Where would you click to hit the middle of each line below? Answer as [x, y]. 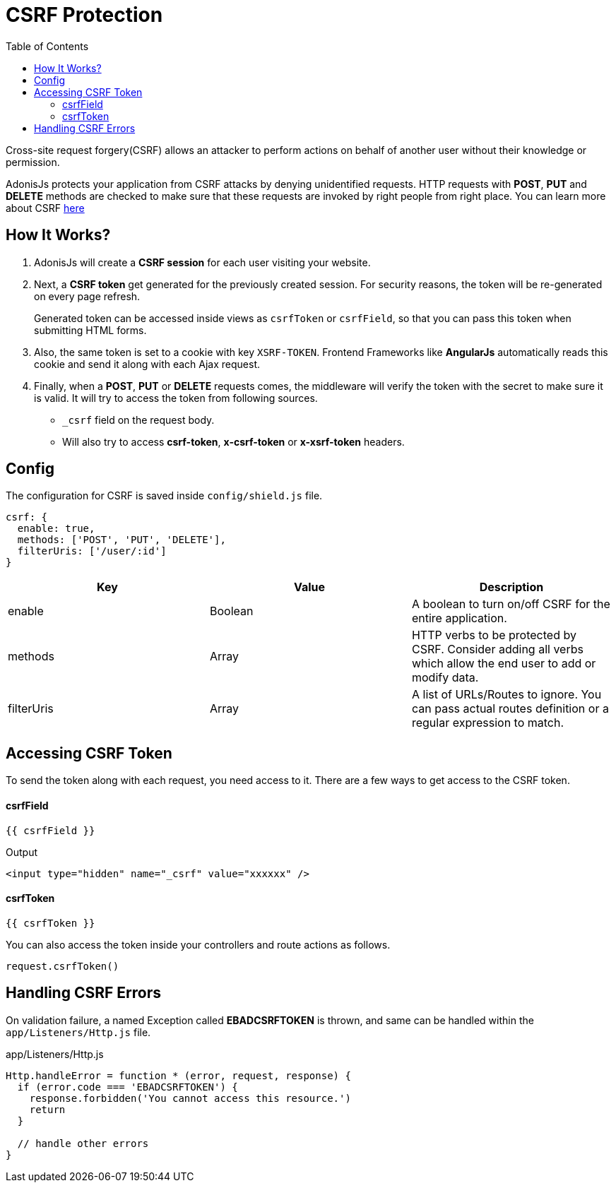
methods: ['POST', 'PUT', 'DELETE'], [122, 540]
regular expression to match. [488, 723]
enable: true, [56, 529]
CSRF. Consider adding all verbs [497, 649]
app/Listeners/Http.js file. [78, 1032]
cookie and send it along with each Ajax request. [147, 364]
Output [22, 852]
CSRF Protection [84, 15]
